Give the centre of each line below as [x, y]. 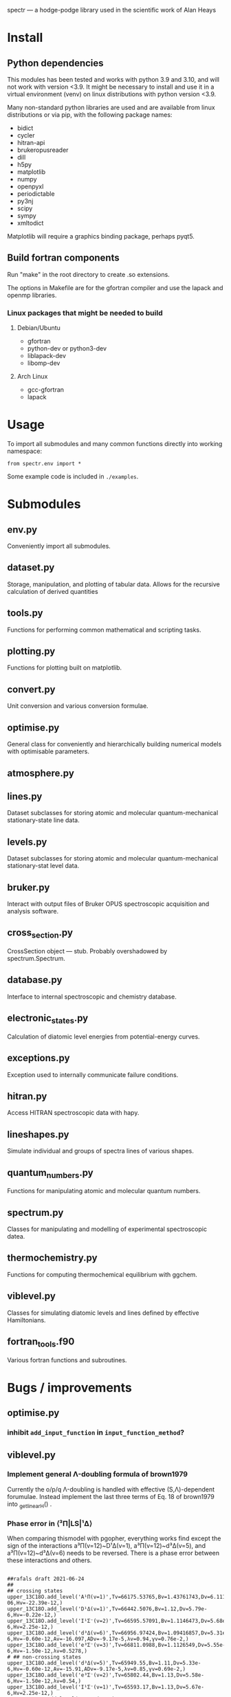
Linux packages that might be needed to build [85, 313]
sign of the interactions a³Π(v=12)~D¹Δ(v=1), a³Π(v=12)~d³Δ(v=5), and [107, 1545]
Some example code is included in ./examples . [73, 476]
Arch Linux [32, 377]
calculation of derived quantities [53, 591]
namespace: [25, 451]
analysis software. [33, 911]
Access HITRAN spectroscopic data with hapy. [73, 1113]
